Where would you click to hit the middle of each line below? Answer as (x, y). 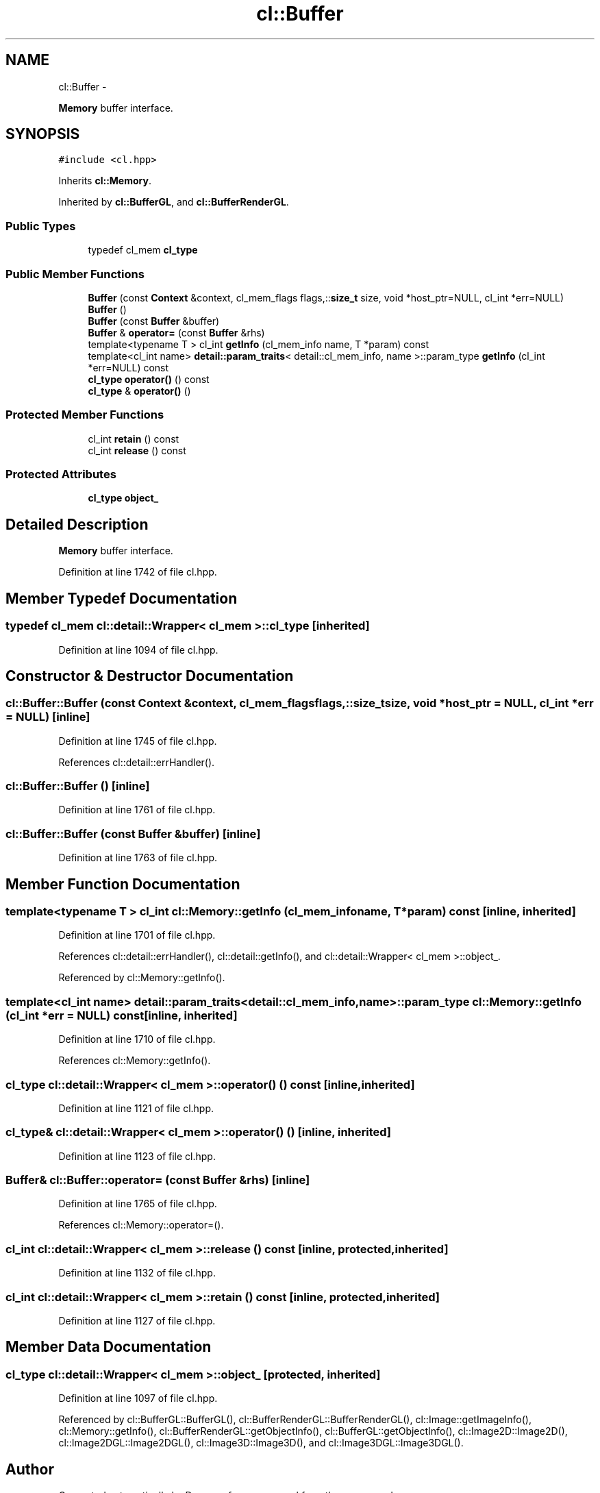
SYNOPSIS (43, 134)
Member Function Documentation (123, 884)
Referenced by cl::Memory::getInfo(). (142, 978)
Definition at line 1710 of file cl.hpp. (137, 1039)
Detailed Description (77, 524)
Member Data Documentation (109, 1347)
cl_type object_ (123, 498)
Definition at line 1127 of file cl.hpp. (137, 1320)
